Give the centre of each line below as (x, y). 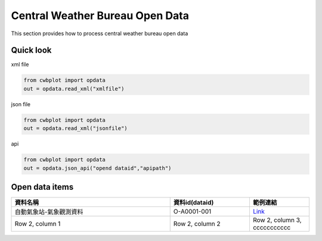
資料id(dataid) (193, 203)
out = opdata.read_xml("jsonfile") (75, 129)
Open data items (42, 187)
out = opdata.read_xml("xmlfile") (74, 89)
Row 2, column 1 (38, 224)
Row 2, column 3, (277, 220)
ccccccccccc (272, 228)
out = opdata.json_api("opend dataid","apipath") (97, 168)
